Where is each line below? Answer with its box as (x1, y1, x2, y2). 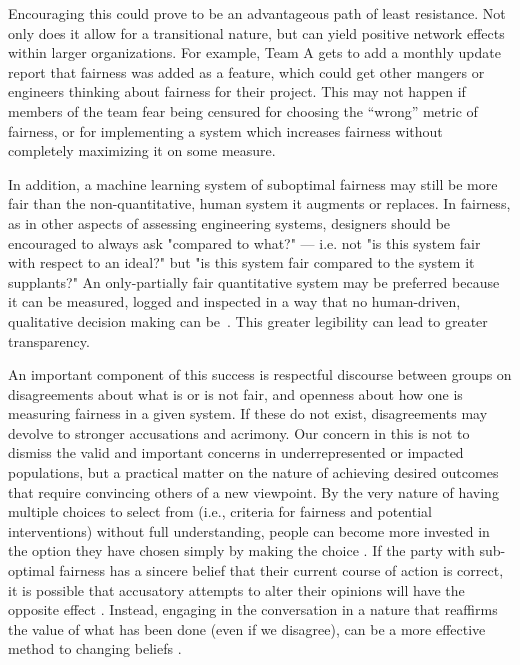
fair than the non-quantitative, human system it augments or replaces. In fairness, (8, 193, 511, 214)
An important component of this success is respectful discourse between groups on (8, 364, 512, 385)
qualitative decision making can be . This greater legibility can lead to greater (8, 310, 488, 331)
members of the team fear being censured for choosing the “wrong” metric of (8, 100, 478, 121)
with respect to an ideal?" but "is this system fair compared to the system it (8, 252, 475, 273)
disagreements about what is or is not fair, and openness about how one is (8, 383, 463, 404)
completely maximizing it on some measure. (8, 140, 276, 161)
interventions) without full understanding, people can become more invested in (8, 520, 490, 541)
